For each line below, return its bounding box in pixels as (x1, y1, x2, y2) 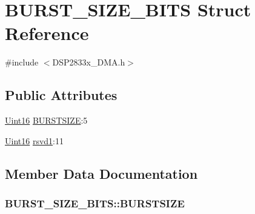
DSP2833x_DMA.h (52, 56, 125, 69)
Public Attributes (5, 85, 118, 104)
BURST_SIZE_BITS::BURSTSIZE (5, 196, 185, 210)
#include (5, 56, 39, 69)
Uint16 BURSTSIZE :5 (5, 114, 88, 127)
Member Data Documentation (5, 164, 198, 182)
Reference (5, 21, 89, 45)
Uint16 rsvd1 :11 (5, 134, 64, 147)
